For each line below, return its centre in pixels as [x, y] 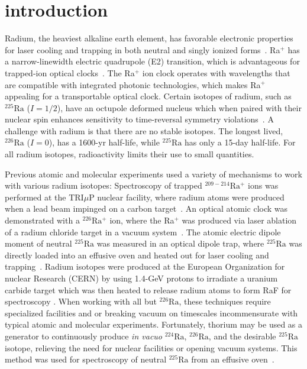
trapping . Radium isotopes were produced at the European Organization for [145, 266]
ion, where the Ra [142, 220]
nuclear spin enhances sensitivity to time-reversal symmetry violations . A [139, 119]
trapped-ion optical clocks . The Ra [70, 72]
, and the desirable [242, 336]
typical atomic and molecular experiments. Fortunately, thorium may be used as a [154, 324]
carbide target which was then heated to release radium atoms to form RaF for [148, 289]
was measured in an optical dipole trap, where [180, 243]
